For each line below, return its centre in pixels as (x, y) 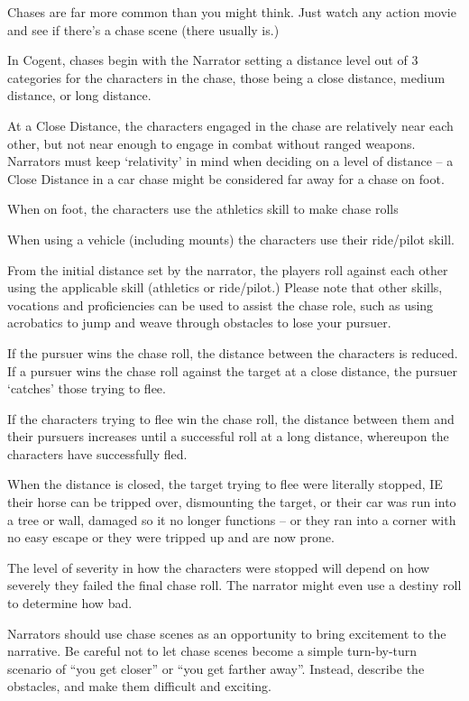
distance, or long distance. (79, 95)
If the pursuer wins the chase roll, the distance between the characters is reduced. (233, 352)
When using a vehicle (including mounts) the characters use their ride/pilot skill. (231, 239)
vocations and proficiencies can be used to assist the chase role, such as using (221, 304)
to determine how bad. (70, 603)
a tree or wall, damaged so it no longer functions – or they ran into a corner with (232, 519)
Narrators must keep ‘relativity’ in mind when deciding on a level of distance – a (230, 161)
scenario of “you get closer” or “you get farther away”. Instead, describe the (216, 668)
